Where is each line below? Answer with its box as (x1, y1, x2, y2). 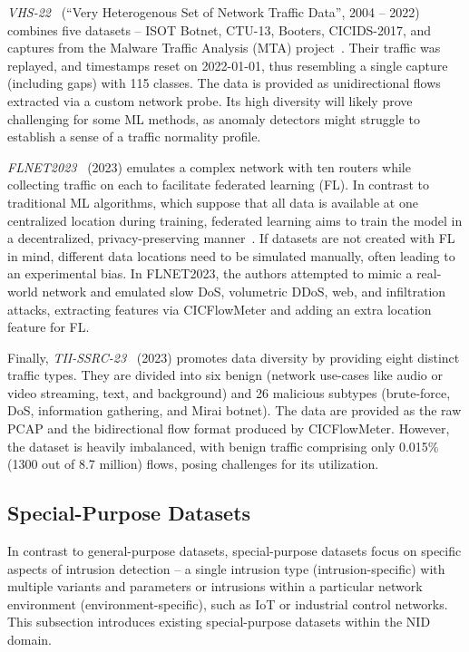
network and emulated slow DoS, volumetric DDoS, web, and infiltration (42, 281, 446, 300)
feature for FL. (7, 317, 90, 336)
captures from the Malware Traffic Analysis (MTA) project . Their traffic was (7, 38, 441, 57)
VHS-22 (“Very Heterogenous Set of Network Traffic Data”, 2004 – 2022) (7, 3, 420, 21)
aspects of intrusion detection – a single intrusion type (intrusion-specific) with (7, 559, 445, 578)
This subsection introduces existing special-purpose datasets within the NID (7, 612, 431, 631)
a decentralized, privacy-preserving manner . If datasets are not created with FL (7, 229, 455, 248)
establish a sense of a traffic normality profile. (7, 127, 261, 146)
